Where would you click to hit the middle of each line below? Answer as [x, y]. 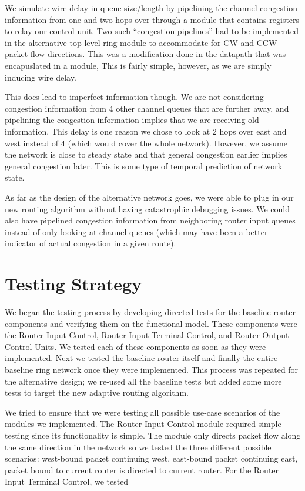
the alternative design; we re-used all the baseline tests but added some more [143, 381]
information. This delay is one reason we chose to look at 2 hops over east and [146, 131]
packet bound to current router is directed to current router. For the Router [142, 470]
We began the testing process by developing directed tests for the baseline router [150, 312]
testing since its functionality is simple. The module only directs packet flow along [153, 435]
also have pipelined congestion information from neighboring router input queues [150, 220]
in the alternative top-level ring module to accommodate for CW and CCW [141, 42]
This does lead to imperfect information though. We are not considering [134, 97]
